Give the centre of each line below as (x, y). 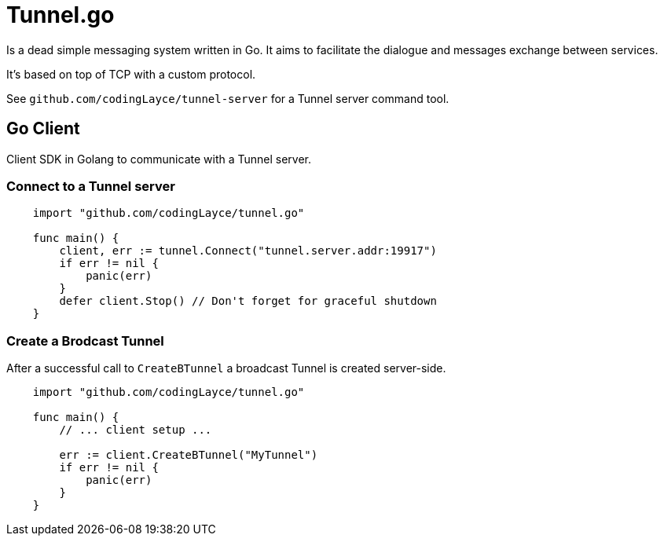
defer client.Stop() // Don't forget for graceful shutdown (248, 301)
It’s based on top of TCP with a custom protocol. (131, 74)
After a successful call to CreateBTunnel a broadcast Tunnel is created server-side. (226, 368)
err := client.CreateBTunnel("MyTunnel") (189, 455)
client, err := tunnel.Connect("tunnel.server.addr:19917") (248, 251)
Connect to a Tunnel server (91, 186)
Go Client (43, 129)
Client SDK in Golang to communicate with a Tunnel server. (159, 159)
